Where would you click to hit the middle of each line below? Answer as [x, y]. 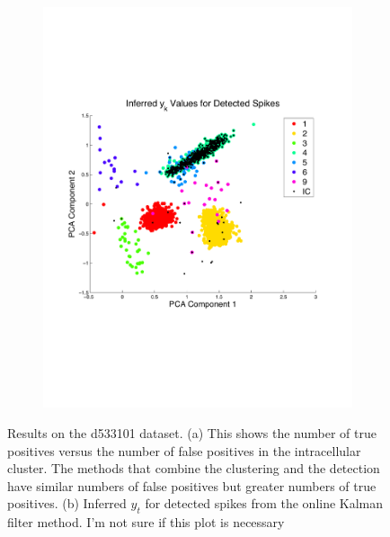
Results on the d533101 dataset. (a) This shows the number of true [192, 432]
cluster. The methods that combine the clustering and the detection [194, 468]
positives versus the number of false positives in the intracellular [184, 450]
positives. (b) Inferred [67, 503]
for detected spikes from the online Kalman [264, 503]
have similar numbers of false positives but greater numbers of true [192, 485]
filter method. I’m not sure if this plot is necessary [146, 522]
